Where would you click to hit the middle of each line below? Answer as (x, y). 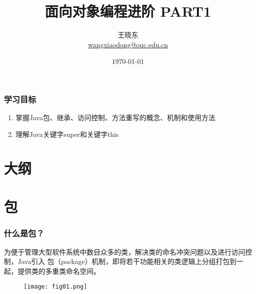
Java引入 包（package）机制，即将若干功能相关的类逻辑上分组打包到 (127, 261)
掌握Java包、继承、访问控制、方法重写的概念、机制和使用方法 (115, 117)
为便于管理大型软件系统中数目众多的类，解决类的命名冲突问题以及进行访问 (125, 251)
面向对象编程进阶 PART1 (128, 11)
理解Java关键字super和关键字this (67, 134)
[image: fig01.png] (55, 287)
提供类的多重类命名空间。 (59, 271)
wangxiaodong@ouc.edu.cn (128, 44)
